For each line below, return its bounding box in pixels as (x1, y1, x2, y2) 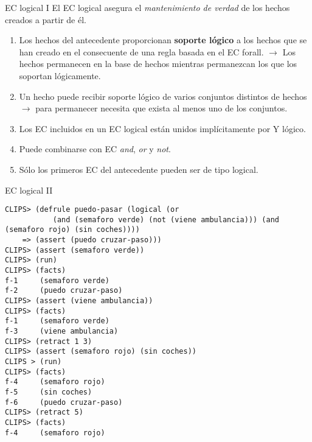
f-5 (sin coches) (5, 387, 92, 396)
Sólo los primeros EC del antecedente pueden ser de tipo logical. (19, 163, 258, 175)
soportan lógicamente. (19, 69, 101, 82)
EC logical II (5, 183, 53, 196)
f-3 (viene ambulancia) (5, 327, 119, 335)
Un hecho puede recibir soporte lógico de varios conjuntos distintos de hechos (19, 89, 307, 102)
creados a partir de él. (5, 13, 86, 26)
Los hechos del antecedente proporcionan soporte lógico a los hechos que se (19, 33, 307, 46)
